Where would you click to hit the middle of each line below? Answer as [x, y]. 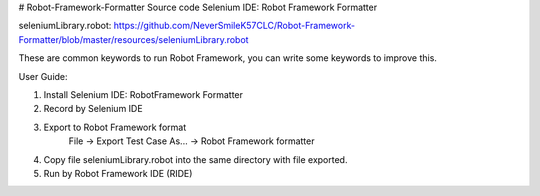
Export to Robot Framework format [115, 127]
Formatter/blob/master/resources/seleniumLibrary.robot [133, 39]
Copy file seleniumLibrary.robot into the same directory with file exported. [195, 159]
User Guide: [43, 76]
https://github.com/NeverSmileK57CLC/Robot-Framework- [234, 26]
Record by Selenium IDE [93, 109]
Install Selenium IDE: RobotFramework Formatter [143, 94]
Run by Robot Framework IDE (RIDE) [118, 173]
